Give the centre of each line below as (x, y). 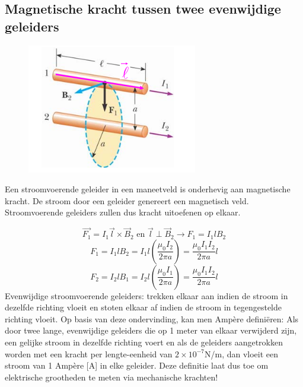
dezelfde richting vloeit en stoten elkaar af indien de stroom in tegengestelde (143, 307)
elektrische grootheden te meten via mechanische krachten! (111, 377)
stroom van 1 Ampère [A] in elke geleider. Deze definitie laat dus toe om (137, 365)
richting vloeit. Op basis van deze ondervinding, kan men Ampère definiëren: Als (152, 318)
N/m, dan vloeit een (241, 353)
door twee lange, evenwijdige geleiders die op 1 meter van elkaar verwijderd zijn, (151, 330)
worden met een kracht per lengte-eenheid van (89, 353)
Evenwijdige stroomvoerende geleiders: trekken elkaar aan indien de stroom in (146, 295)
